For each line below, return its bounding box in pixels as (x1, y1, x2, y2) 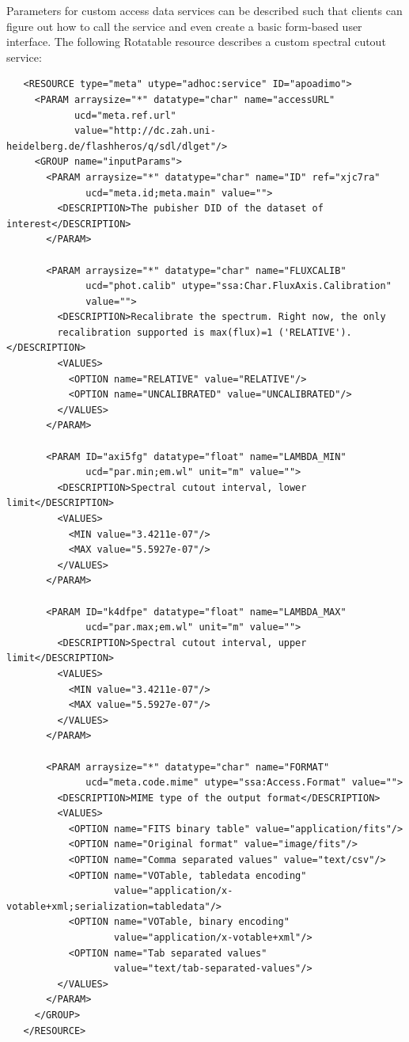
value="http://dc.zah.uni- (74, 125, 216, 137)
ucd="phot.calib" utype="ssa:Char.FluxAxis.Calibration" (85, 280, 392, 292)
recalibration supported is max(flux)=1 (57, 326, 273, 338)
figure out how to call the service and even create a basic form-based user (6, 17, 362, 34)
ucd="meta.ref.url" (74, 109, 176, 121)
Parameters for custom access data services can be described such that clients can (6, 2, 403, 18)
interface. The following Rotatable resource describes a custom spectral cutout (6, 33, 386, 50)
